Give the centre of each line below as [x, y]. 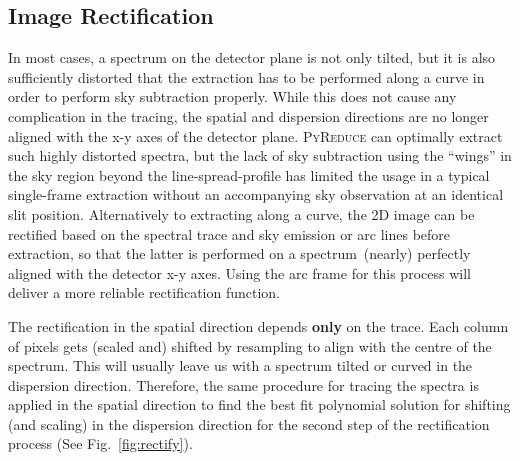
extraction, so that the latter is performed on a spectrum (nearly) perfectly [239, 253]
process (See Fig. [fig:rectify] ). [100, 443]
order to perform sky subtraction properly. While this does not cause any [232, 96]
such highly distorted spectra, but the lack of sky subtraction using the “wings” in [260, 155]
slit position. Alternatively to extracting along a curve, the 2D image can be [241, 213]
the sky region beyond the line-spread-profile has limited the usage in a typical [249, 174]
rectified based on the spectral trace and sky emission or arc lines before [229, 233]
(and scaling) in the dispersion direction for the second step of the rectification [249, 423]
